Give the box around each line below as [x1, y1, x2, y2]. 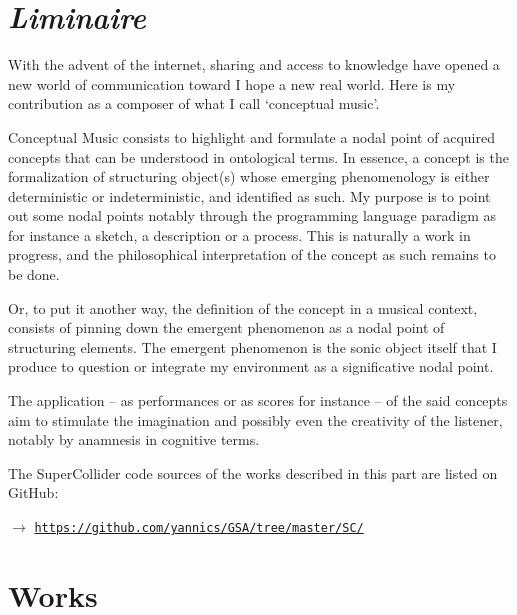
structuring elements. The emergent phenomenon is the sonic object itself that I [8, 336, 497, 357]
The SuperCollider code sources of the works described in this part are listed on [8, 462, 498, 483]
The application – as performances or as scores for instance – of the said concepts [8, 390, 508, 411]
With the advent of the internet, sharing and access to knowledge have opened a [8, 54, 500, 75]
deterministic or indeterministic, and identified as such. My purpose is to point [8, 185, 491, 206]
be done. [8, 264, 60, 285]
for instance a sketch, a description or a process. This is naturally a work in [8, 224, 471, 245]
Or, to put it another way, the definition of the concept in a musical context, [8, 297, 478, 318]
